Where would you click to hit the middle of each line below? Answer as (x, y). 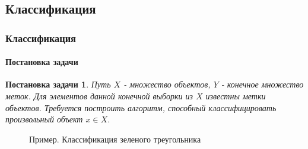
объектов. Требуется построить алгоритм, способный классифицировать (141, 107)
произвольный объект (44, 119)
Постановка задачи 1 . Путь (58, 84)
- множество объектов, (167, 84)
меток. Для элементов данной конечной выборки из (99, 96)
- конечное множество (262, 84)
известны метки (236, 96)
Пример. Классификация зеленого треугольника (115, 139)
